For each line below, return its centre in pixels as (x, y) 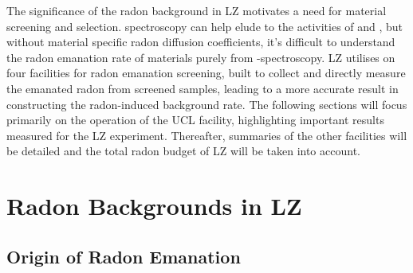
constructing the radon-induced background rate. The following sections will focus (207, 104)
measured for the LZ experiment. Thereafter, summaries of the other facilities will (207, 135)
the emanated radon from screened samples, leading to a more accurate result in (203, 88)
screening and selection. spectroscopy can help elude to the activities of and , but (205, 26)
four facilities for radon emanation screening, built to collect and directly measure (206, 73)
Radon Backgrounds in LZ (154, 206)
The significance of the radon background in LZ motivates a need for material (197, 10)
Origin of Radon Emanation (124, 256)
